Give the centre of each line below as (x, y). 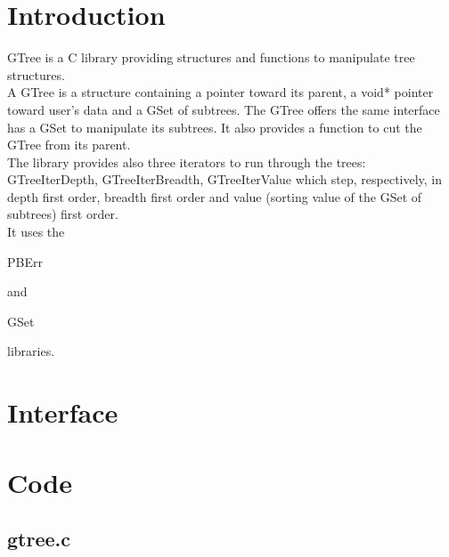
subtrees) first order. (63, 214)
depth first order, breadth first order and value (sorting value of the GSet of (215, 196)
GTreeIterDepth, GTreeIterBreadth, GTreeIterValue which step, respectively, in (225, 179)
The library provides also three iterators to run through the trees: (187, 161)
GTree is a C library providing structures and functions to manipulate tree (211, 57)
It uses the (36, 232)
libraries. (31, 351)
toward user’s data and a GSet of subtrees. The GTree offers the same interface (224, 109)
